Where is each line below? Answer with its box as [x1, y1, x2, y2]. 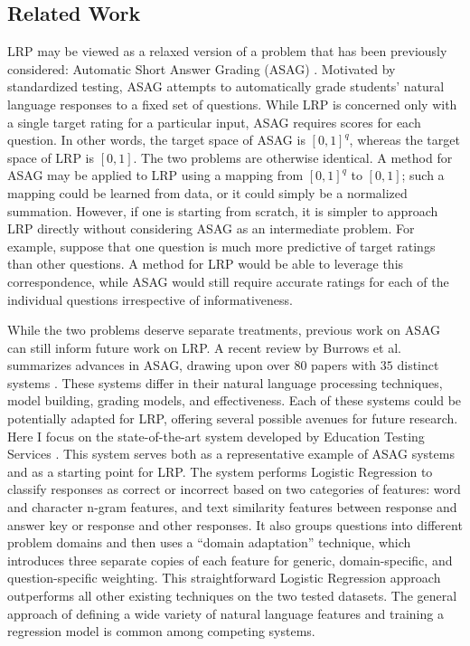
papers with [311, 356, 377, 375]
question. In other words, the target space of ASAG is [7, 130, 305, 149]
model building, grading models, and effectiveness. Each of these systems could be [7, 391, 462, 410]
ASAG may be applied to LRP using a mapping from [7, 166, 304, 185]
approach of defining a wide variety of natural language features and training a [7, 603, 444, 622]
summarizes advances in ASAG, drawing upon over [7, 356, 290, 375]
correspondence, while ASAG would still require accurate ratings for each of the [7, 271, 449, 290]
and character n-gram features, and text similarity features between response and [7, 498, 457, 517]
